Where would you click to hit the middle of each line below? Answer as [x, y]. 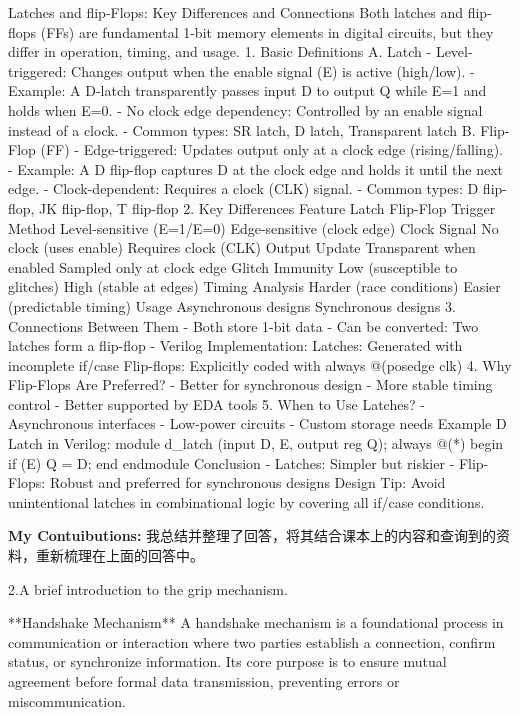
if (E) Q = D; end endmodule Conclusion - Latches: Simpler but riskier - [231, 462]
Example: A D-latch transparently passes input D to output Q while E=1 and [247, 90]
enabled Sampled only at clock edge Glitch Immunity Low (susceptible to [233, 266]
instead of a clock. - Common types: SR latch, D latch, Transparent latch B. [242, 129]
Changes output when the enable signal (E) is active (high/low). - [273, 70]
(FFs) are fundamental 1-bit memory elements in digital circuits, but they [267, 31]
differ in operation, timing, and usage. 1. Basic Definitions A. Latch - [220, 51]
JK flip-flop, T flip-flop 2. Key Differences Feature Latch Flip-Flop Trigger [267, 207]
